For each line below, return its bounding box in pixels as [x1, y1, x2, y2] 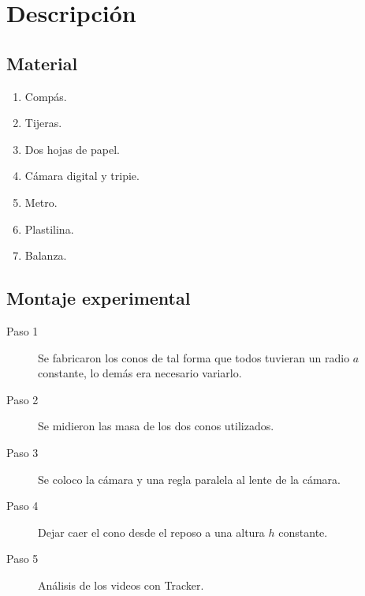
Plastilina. [24, 220, 74, 237]
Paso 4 [6, 497, 39, 514]
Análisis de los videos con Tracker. [38, 576, 204, 593]
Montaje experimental [6, 286, 191, 310]
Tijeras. [24, 114, 62, 131]
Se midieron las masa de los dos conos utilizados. [38, 418, 274, 434]
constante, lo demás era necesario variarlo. [38, 365, 242, 381]
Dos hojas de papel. [24, 141, 120, 157]
